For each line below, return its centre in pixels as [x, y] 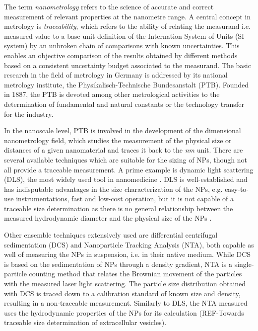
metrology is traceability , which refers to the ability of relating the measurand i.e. [127, 26]
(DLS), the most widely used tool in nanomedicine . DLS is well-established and [126, 179]
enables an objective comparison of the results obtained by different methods [121, 55]
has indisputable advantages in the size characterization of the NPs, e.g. [113, 189]
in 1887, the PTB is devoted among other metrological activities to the [112, 94]
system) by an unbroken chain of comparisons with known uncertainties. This [122, 45]
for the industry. [29, 114]
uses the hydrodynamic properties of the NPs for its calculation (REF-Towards [124, 312]
